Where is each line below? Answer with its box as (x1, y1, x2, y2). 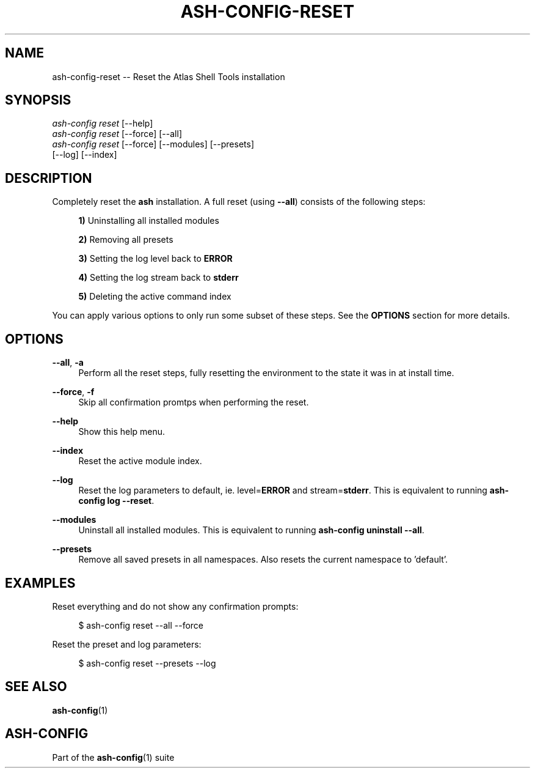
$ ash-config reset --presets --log (78, 657, 216, 668)
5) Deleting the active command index (78, 291, 231, 302)
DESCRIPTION (5, 170, 92, 186)
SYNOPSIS (5, 92, 71, 108)
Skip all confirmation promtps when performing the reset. (78, 397, 309, 408)
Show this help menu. (78, 426, 166, 437)
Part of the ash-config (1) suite (52, 752, 175, 763)
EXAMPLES (5, 575, 76, 591)
